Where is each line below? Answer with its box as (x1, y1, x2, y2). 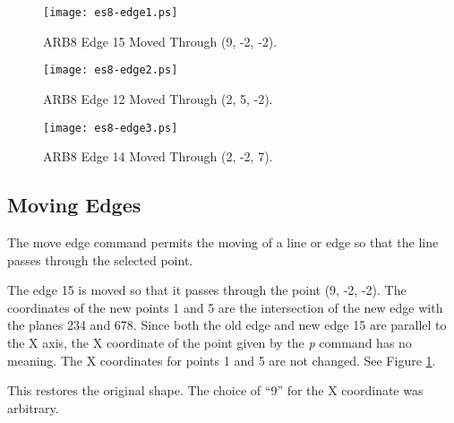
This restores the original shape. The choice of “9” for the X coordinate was (7, 381, 424, 400)
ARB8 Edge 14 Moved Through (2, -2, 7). (43, 147, 273, 166)
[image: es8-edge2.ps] (43, 64, 178, 77)
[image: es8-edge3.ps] (43, 121, 178, 134)
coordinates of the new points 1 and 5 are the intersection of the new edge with (7, 298, 443, 316)
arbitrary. (7, 398, 59, 417)
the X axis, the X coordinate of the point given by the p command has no (7, 332, 412, 351)
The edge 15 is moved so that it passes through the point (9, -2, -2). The (7, 281, 407, 299)
